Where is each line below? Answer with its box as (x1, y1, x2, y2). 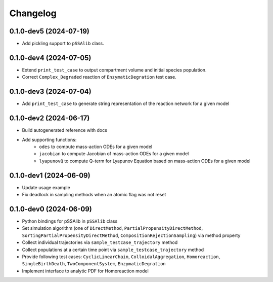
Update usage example (22, 184, 70, 190)
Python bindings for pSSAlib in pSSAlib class (22, 218, 118, 224)
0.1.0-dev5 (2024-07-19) (9, 27, 89, 36)
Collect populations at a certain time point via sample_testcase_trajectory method (22, 246, 204, 253)
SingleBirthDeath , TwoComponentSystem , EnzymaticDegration (22, 261, 166, 267)
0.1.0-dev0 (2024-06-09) (9, 204, 92, 213)
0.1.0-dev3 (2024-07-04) (9, 87, 92, 96)
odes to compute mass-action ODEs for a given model (39, 144, 153, 150)
